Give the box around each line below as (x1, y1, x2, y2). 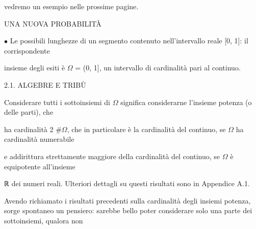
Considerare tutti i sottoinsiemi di (4, 96, 110, 107)
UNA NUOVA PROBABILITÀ (4, 18, 101, 29)
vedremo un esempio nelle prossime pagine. (4, 1, 139, 11)
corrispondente (4, 45, 50, 56)
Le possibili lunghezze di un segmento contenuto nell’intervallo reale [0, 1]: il (10, 35, 248, 46)
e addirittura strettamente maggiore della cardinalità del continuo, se (4, 150, 220, 161)
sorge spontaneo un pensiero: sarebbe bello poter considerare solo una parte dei (4, 205, 252, 216)
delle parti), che (4, 107, 54, 117)
